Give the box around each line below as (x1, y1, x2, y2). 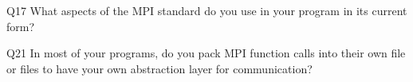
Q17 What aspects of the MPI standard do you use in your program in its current (6, 2, 407, 18)
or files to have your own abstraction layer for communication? (6, 60, 313, 76)
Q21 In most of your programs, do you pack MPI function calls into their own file (6, 45, 406, 61)
